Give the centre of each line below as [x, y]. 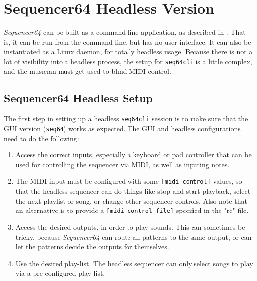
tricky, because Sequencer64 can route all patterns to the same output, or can [133, 237]
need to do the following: [42, 138]
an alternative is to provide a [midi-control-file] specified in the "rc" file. [132, 210]
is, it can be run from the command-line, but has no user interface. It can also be [128, 41]
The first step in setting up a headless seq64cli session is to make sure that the [126, 118]
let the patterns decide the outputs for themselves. [92, 246]
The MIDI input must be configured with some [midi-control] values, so [129, 181]
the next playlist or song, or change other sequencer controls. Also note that [131, 200]
